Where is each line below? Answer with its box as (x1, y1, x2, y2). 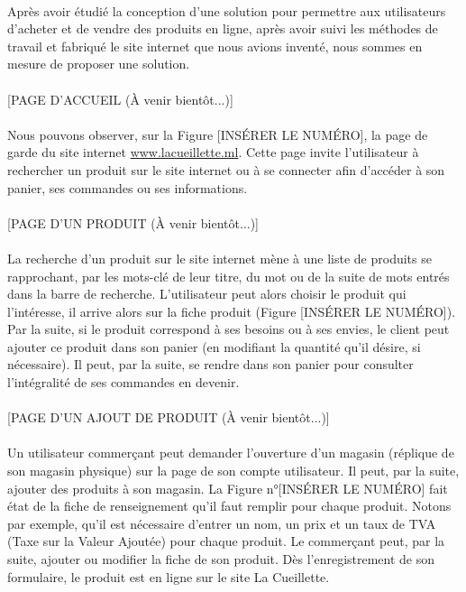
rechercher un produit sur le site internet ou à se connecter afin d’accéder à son (7, 160, 445, 179)
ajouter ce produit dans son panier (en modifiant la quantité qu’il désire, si (7, 337, 421, 356)
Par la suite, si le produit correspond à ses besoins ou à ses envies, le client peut (7, 319, 450, 338)
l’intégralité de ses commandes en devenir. (7, 373, 240, 392)
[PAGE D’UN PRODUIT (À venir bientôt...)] (7, 213, 260, 232)
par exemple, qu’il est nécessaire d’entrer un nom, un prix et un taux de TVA (7, 513, 436, 532)
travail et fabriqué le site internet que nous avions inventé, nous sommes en (7, 36, 423, 55)
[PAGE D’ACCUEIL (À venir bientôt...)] (7, 89, 233, 108)
